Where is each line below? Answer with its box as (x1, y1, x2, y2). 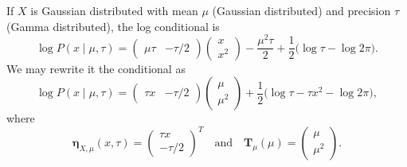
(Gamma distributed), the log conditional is (6, 17, 220, 34)
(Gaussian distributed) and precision (212, 2, 391, 18)
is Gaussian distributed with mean (30, 2, 198, 18)
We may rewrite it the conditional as (6, 60, 186, 76)
